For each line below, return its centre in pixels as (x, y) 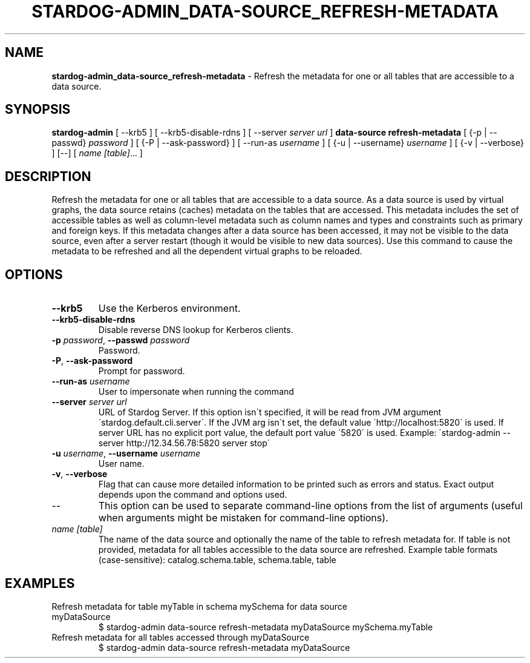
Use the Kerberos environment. (169, 308)
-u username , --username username (126, 454)
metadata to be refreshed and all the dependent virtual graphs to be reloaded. (207, 251)
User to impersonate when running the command (196, 392)
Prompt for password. (142, 371)
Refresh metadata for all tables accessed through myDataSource (181, 637)
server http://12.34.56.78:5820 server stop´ (184, 443)
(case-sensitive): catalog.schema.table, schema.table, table (217, 560)
